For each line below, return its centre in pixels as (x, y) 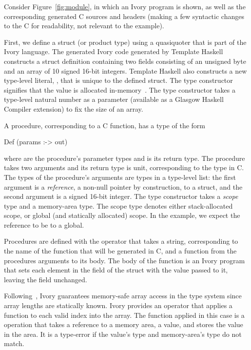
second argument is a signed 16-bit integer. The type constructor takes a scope (121, 196)
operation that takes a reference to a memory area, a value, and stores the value (124, 324)
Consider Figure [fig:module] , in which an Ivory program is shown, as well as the (125, 6)
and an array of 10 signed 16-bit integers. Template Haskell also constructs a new (125, 70)
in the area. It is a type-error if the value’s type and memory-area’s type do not (123, 334)
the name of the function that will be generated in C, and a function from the (120, 251)
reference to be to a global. (44, 224)
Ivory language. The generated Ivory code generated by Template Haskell (114, 51)
